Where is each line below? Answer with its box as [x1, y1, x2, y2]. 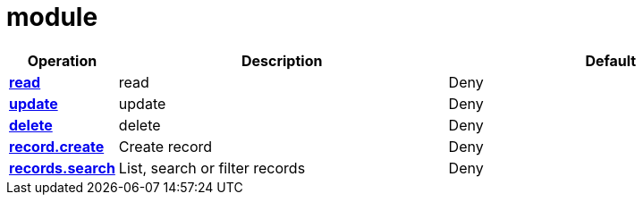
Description [241, 51, 323, 70]
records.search [9, 158, 115, 177]
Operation [27, 51, 97, 70]
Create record [118, 137, 213, 156]
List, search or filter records [118, 158, 306, 177]
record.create [9, 137, 105, 156]
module [6, 2, 98, 32]
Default [585, 51, 637, 70]
